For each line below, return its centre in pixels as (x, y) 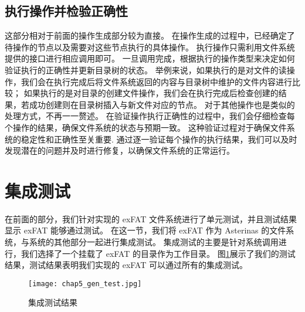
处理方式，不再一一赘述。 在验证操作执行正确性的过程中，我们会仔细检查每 (150, 116)
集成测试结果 (53, 302)
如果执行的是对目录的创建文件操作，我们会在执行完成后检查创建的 (151, 93)
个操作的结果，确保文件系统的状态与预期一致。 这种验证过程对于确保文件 (146, 127)
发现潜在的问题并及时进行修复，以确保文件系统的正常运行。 (120, 150)
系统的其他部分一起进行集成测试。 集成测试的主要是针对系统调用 (154, 242)
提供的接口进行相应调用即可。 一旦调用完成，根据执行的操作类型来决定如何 (150, 58)
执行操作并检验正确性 (66, 11)
